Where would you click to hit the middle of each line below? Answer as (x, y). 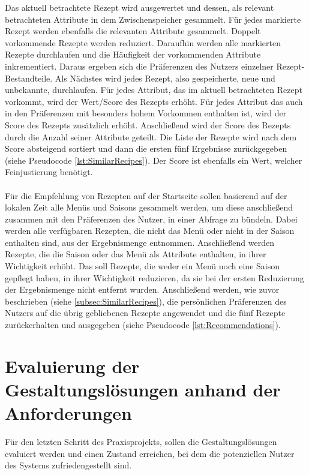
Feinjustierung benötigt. (49, 172)
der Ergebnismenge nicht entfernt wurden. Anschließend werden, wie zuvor (142, 289)
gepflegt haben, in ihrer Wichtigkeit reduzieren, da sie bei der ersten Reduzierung (154, 277)
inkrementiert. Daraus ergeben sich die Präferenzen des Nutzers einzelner (139, 66)
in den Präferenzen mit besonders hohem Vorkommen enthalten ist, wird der (146, 113)
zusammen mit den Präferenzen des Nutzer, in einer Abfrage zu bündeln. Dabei (151, 219)
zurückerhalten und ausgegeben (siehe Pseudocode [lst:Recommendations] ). (143, 325)
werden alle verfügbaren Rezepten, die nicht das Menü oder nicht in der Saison (150, 231)
